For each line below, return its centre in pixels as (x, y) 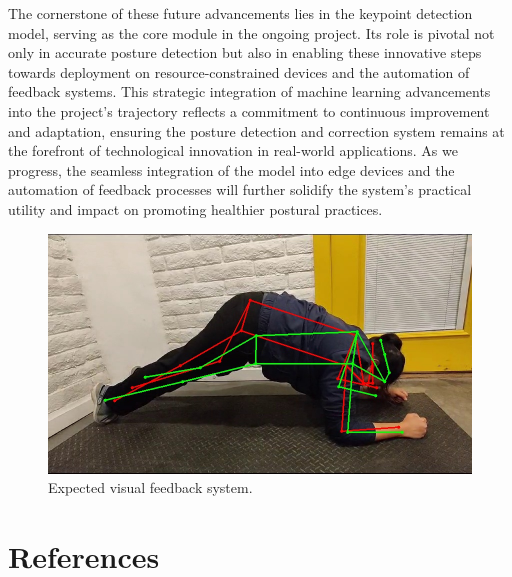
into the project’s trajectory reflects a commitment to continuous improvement (249, 110)
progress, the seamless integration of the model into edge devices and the (231, 169)
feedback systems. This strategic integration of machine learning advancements (249, 91)
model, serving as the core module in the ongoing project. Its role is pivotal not (251, 32)
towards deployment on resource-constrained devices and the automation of (239, 71)
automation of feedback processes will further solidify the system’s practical (240, 189)
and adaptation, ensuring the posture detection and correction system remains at (256, 130)
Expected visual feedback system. (150, 487)
